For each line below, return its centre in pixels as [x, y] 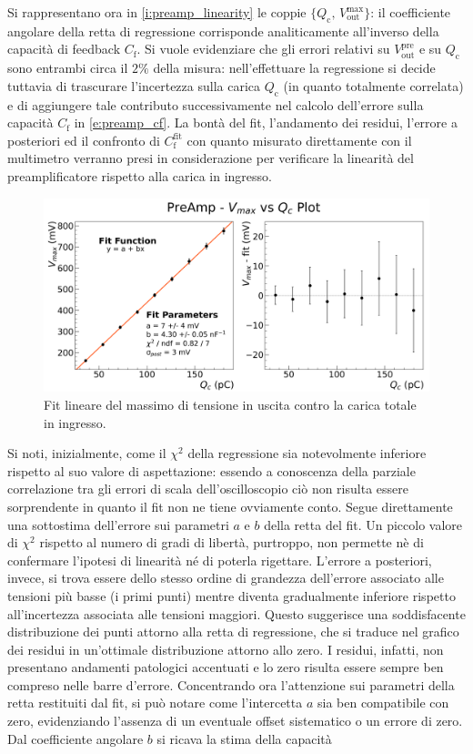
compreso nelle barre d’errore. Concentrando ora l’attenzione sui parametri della [231, 684]
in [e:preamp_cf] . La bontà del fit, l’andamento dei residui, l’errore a [266, 122]
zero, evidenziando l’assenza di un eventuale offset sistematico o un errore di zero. [235, 721]
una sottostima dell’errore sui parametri [118, 524]
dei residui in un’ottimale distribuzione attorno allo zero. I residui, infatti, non [226, 649]
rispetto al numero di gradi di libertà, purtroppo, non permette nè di [231, 542]
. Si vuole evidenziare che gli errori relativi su [263, 49]
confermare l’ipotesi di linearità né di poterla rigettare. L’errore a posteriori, [220, 560]
